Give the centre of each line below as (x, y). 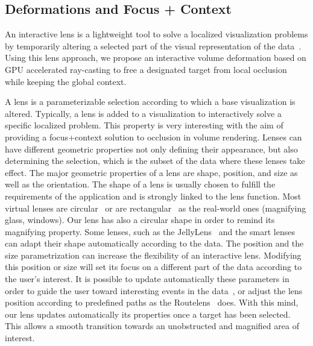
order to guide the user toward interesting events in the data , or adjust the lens (154, 290)
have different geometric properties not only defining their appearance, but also (151, 149)
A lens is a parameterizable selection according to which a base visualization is (150, 102)
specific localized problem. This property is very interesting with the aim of (144, 125)
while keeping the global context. (66, 81)
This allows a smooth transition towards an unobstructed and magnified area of (152, 326)
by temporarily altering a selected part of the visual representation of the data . (153, 46)
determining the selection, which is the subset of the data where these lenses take (155, 161)
